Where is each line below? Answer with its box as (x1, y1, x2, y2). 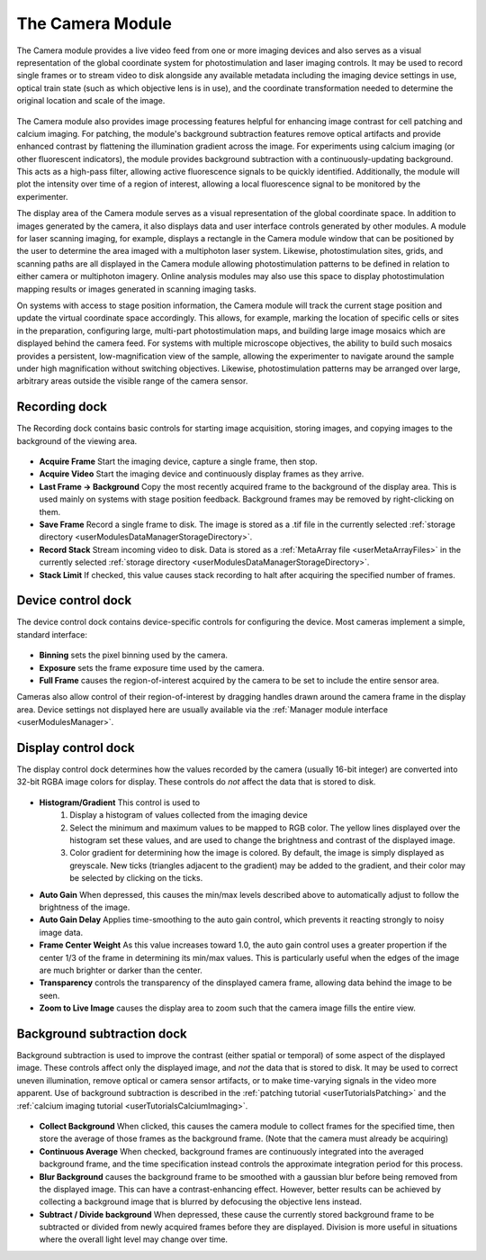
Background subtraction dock (16, 1026, 188, 1041)
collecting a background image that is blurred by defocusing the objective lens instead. (39, 1196, 362, 1207)
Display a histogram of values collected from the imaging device (69, 810, 308, 820)
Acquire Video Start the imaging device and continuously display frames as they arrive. (39, 468, 364, 479)
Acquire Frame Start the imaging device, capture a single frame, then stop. (39, 456, 319, 467)
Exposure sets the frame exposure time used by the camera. (39, 662, 265, 673)
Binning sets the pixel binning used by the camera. (39, 649, 229, 661)
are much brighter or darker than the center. (39, 965, 202, 975)
